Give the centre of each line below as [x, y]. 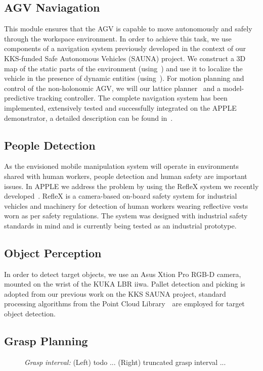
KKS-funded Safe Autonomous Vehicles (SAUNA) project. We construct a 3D [125, 58]
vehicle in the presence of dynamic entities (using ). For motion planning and [124, 78]
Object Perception [53, 252]
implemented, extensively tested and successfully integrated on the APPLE [120, 107]
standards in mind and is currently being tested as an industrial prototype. [120, 225]
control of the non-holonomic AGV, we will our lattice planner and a [113, 88]
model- [233, 88]
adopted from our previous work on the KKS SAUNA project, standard [115, 293]
